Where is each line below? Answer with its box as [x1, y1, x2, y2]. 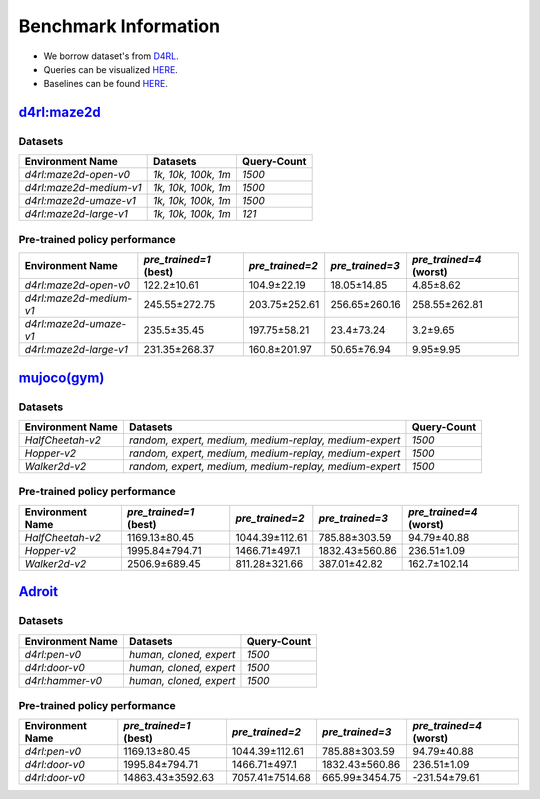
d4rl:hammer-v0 [24, 673, 103, 687]
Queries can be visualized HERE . [43, 63, 179, 75]
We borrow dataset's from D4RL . [43, 50, 179, 62]
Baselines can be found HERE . [43, 78, 169, 90]
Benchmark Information [18, 15, 220, 37]
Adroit [18, 583, 59, 600]
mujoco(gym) [18, 369, 105, 386]
